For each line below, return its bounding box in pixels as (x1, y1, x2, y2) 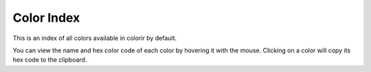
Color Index (12, 10, 80, 25)
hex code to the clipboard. (12, 56, 87, 64)
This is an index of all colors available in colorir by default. (12, 34, 177, 42)
